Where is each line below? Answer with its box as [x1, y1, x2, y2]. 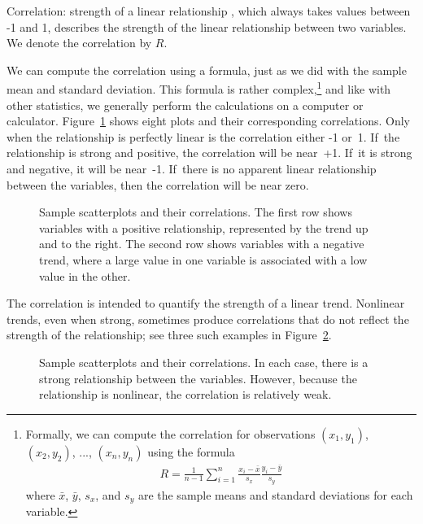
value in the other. [39, 267, 131, 284]
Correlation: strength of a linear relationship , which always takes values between [7, 2, 411, 19]
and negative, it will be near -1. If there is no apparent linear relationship [7, 160, 377, 177]
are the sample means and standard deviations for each [137, 486, 413, 503]
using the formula [147, 443, 235, 460]
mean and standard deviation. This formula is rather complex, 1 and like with [7, 78, 391, 98]
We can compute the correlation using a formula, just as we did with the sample [7, 61, 407, 78]
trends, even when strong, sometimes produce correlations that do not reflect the [7, 310, 409, 327]
